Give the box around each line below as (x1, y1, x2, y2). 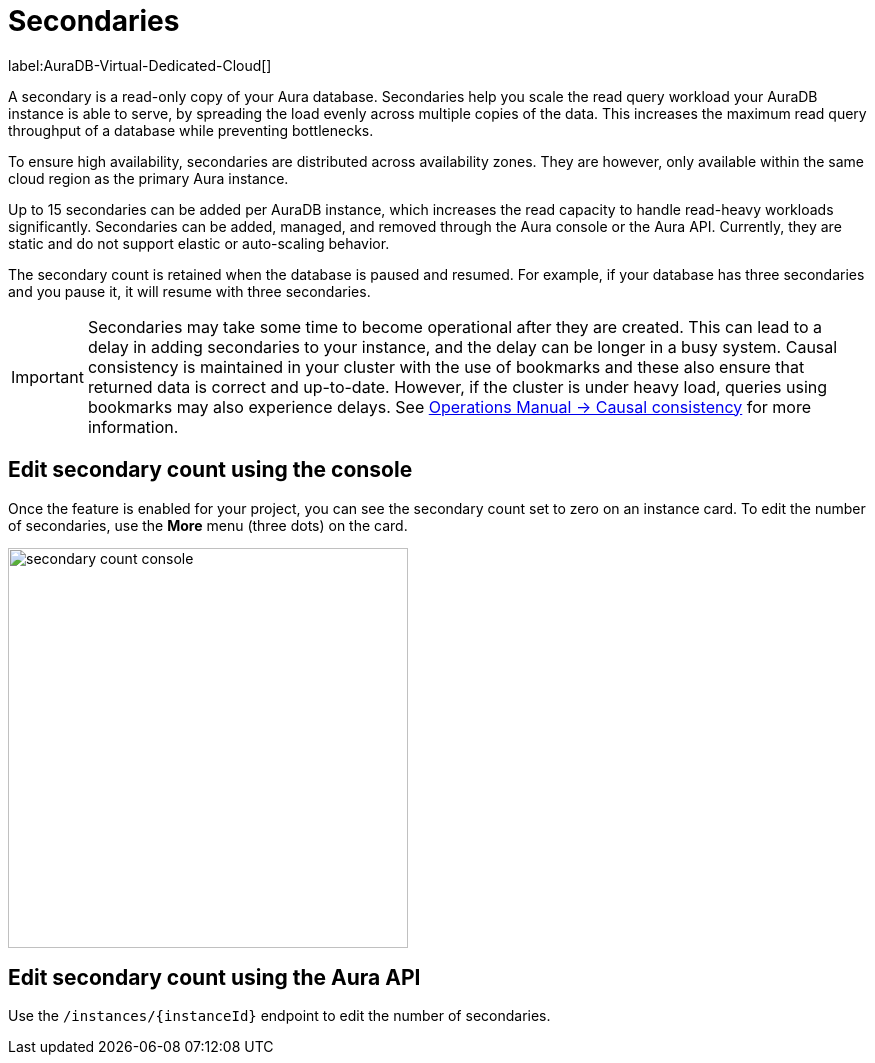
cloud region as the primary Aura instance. (8, 169, 289, 187)
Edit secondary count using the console (8, 457, 413, 483)
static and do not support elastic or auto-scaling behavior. (8, 234, 390, 252)
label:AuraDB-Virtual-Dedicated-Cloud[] (8, 56, 272, 74)
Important (11, 366, 84, 387)
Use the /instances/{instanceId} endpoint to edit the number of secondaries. (8, 1007, 551, 1025)
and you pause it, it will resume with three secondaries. (8, 282, 371, 300)
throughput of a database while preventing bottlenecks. (8, 121, 374, 139)
